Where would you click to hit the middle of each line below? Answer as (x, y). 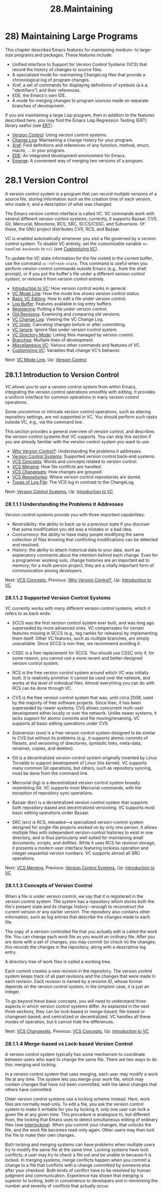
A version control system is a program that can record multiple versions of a (81, 193)
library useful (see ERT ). (29, 125)
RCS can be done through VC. (42, 688)
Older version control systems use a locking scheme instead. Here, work (78, 1099)
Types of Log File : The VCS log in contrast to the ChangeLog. (73, 482)
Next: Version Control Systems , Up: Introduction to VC (59, 491)
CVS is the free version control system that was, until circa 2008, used (82, 698)
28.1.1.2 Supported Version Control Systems (58, 597)
